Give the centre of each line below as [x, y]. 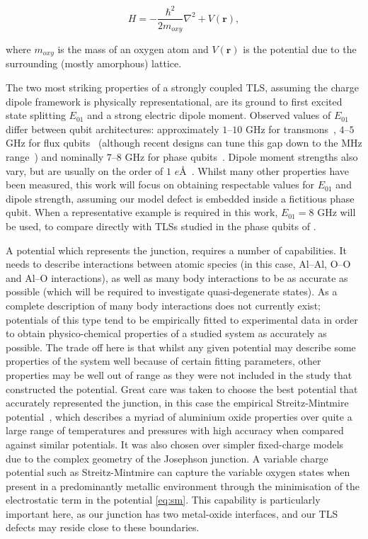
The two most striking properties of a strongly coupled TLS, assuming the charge [182, 87]
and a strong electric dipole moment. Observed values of [209, 115]
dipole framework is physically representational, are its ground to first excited [174, 101]
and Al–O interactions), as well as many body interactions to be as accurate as [177, 277]
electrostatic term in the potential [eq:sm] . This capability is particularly [163, 500]
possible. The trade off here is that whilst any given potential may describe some [181, 347]
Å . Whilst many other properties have [264, 170]
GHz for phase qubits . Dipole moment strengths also [241, 157]
